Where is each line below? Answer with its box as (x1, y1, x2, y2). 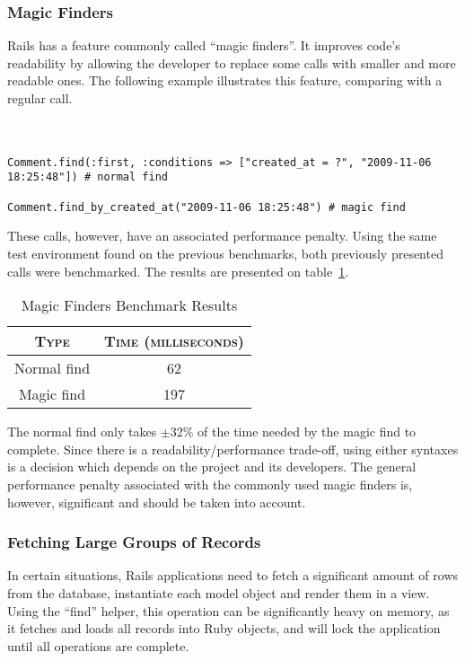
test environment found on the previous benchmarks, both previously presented (7, 244, 443, 262)
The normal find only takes (7, 422, 157, 441)
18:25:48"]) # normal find (7, 171, 168, 184)
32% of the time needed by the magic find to (170, 422, 417, 441)
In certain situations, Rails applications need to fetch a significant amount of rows (7, 566, 459, 585)
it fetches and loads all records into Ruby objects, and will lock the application (7, 619, 441, 638)
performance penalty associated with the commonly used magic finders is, (7, 474, 413, 493)
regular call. (7, 89, 73, 107)
